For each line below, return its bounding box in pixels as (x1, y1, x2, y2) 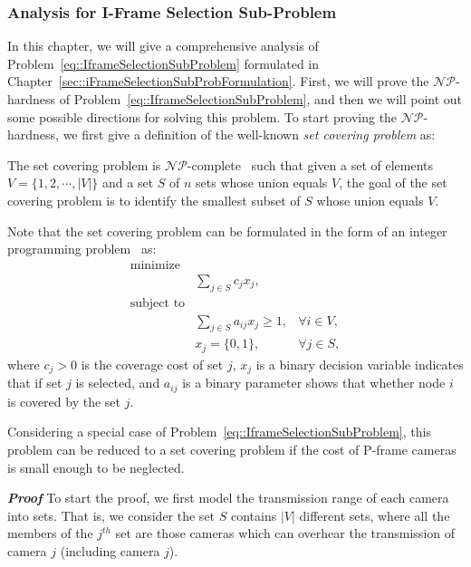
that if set (7, 373, 62, 392)
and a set (102, 173, 154, 192)
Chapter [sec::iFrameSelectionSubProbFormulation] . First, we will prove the (7, 72, 429, 91)
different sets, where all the (299, 505, 450, 524)
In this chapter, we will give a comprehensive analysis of (7, 36, 319, 55)
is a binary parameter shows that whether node (182, 373, 446, 392)
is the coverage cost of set (81, 354, 224, 373)
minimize (130, 258, 180, 272)
